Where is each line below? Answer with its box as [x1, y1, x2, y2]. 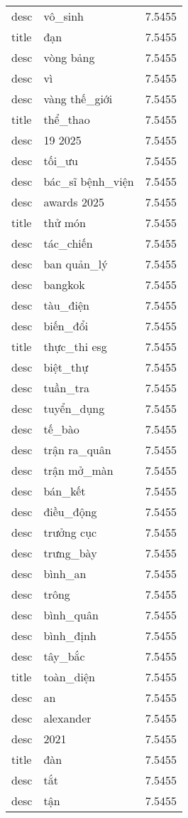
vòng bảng [43, 49, 95, 65]
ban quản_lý [43, 256, 108, 272]
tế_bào [43, 421, 79, 437]
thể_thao [43, 111, 90, 127]
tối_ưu [43, 152, 78, 169]
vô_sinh [43, 8, 84, 24]
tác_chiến [43, 235, 93, 251]
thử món [43, 214, 86, 231]
